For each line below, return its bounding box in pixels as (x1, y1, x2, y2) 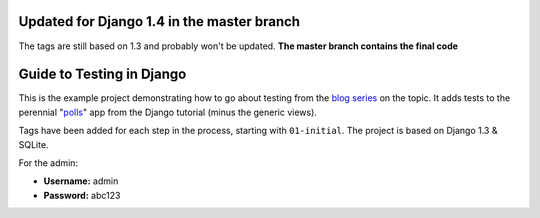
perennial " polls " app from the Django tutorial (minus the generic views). (18, 106, 317, 118)
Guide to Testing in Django (18, 66, 187, 83)
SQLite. (18, 138, 49, 150)
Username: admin (43, 175, 119, 187)
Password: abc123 (43, 189, 121, 201)
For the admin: (18, 156, 79, 169)
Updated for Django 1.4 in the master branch (18, 13, 300, 30)
